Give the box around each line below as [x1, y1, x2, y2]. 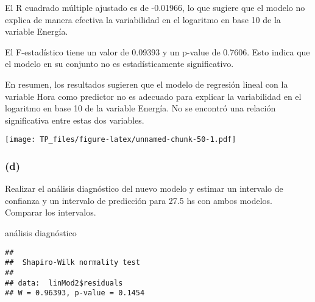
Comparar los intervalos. [5, 206, 96, 219]
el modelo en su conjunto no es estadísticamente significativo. [5, 57, 234, 70]
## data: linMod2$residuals [5, 278, 123, 287]
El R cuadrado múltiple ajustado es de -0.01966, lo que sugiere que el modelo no [5, 1, 305, 13]
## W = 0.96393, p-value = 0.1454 [5, 289, 145, 298]
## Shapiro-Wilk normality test [5, 258, 140, 267]
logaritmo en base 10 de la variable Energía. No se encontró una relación [5, 102, 276, 114]
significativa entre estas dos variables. [5, 113, 144, 126]
